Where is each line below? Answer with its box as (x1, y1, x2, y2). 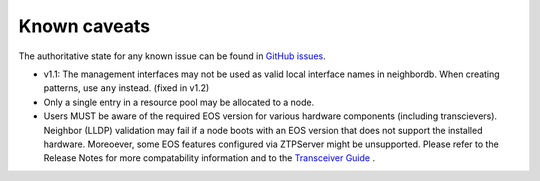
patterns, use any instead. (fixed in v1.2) (43, 82, 210, 94)
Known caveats (18, 15, 150, 37)
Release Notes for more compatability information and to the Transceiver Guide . (43, 152, 375, 164)
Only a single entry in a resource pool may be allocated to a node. (43, 96, 315, 108)
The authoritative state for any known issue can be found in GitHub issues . (18, 50, 326, 62)
